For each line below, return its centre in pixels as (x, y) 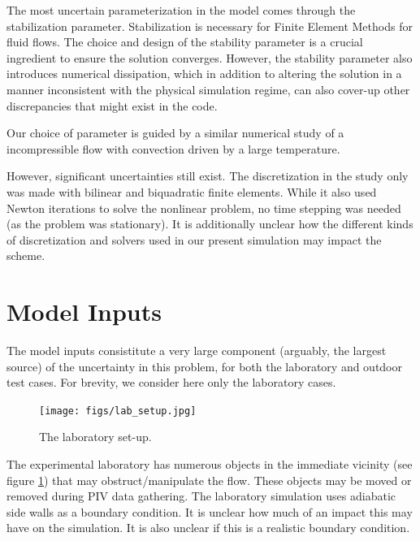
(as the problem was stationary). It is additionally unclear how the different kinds (210, 224)
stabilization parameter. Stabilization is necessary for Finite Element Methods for (210, 26)
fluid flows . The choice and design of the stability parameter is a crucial (185, 42)
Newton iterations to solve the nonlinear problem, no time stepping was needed (204, 208)
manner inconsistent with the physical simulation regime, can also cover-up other (208, 89)
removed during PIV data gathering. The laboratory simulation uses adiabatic (201, 496)
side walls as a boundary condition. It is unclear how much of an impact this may (210, 511)
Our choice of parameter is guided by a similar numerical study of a (175, 133)
